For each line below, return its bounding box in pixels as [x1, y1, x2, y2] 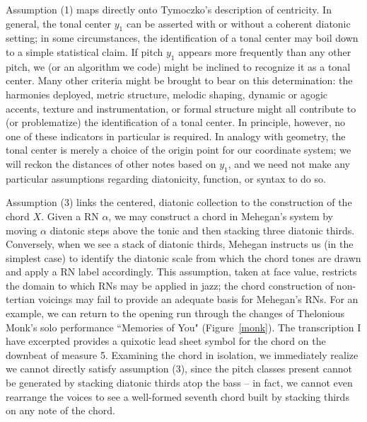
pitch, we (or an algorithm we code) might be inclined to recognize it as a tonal [6, 59, 351, 74]
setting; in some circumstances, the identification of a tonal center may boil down [6, 30, 359, 45]
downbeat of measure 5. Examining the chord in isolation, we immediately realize [6, 347, 359, 362]
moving [6, 222, 37, 237]
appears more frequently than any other [178, 44, 351, 59]
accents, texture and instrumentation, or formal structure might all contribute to [6, 101, 356, 115]
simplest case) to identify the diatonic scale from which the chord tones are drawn [6, 250, 361, 265]
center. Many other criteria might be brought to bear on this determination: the [6, 73, 353, 88]
